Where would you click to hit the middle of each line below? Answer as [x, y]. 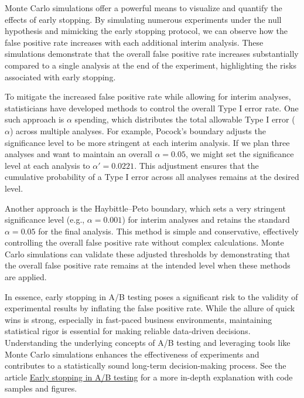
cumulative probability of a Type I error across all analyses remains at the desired [152, 177]
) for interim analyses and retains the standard [206, 220]
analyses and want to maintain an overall [78, 154]
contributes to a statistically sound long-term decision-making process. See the [146, 365]
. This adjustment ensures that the [197, 165]
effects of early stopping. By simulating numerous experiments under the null [143, 19]
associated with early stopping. [60, 76]
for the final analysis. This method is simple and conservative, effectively [168, 231]
